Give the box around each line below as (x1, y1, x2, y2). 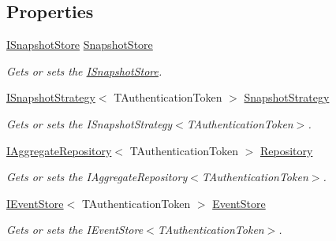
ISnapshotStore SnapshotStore (6, 36, 153, 53)
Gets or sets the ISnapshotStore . (6, 62, 162, 79)
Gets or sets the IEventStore (6, 221, 144, 238)
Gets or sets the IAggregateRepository (6, 169, 188, 185)
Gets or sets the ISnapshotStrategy (6, 115, 173, 132)
